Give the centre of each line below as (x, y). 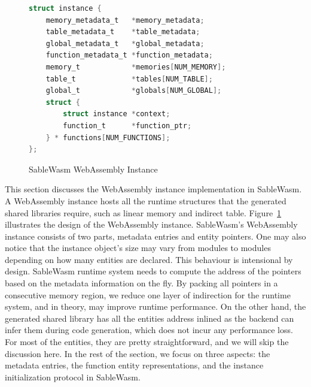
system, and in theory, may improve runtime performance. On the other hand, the (155, 306)
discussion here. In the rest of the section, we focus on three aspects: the (138, 353)
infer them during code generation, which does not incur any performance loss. (149, 330)
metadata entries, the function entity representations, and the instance (134, 365)
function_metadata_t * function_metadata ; (129, 55)
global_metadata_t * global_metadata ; (125, 43)
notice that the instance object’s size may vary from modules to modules (138, 248)
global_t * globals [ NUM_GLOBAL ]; (134, 91)
